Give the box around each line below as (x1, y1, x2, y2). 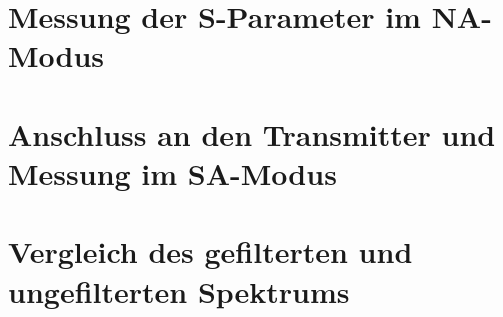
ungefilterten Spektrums (8, 270, 350, 311)
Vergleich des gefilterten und (8, 231, 413, 272)
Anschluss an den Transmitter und (8, 113, 496, 154)
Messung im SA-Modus (8, 152, 337, 193)
